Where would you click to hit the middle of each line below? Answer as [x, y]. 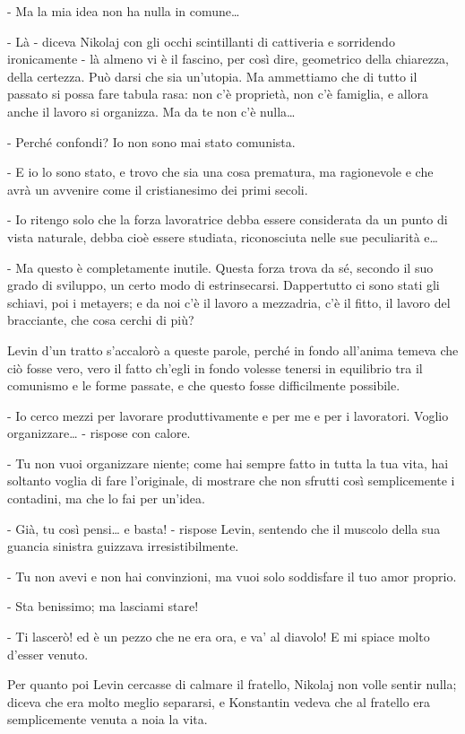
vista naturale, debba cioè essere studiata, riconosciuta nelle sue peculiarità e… [223, 236]
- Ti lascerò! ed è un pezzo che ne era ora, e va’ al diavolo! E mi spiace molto [219, 637]
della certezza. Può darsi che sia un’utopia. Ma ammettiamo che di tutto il [212, 76]
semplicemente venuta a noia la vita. [108, 719]
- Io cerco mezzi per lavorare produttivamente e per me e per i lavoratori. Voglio [228, 415]
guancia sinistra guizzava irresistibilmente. [123, 546]
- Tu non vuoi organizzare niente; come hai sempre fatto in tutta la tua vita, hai [228, 463]
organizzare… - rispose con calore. [99, 433]
